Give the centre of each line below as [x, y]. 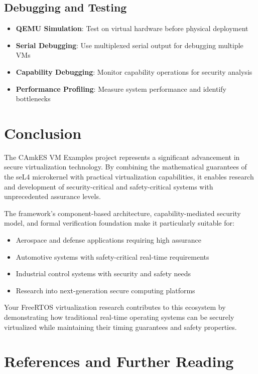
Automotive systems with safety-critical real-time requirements [112, 256]
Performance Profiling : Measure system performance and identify [121, 88]
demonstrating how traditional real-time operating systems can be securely [119, 317]
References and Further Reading [119, 361]
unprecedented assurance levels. [52, 196]
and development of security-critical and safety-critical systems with [109, 186]
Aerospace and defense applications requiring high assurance [109, 240]
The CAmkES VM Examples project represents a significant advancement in [122, 157]
